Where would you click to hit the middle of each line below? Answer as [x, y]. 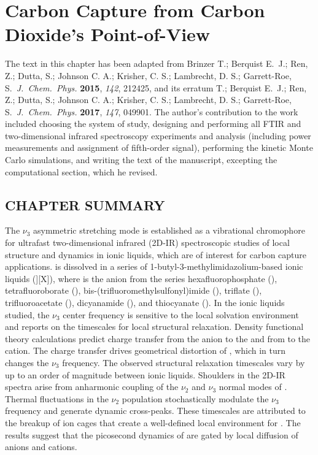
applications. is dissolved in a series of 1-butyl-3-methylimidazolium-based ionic [154, 266]
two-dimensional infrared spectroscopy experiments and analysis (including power [158, 135]
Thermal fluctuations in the [57, 398]
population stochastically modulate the [195, 398]
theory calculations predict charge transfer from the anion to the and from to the [158, 338]
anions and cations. [41, 447]
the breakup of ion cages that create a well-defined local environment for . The [153, 422]
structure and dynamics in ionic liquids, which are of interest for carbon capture [156, 254]
